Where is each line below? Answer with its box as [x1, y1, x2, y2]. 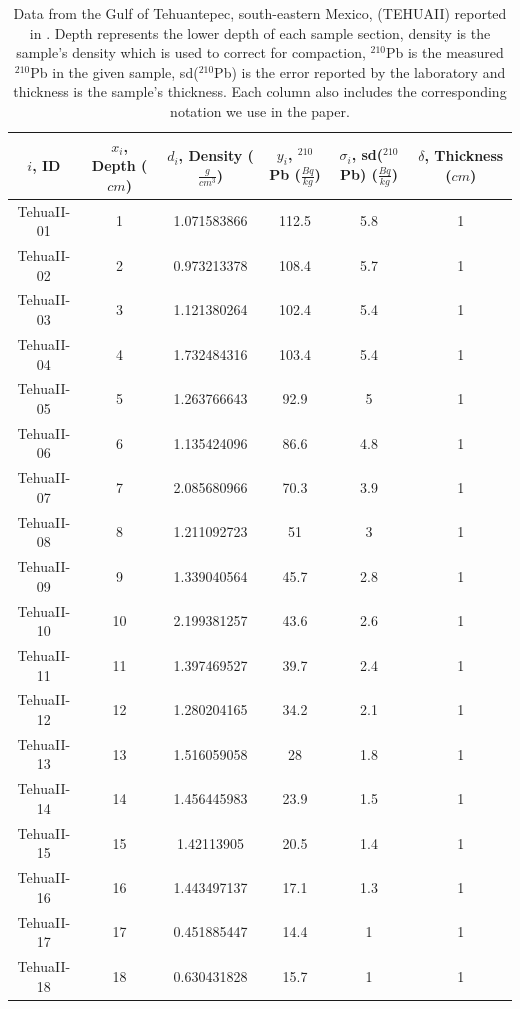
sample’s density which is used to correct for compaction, [16, 42, 366, 63]
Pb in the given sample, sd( [30, 61, 199, 82]
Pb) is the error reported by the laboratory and [214, 61, 506, 82]
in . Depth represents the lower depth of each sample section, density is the [29, 22, 491, 43]
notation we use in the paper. [170, 100, 350, 121]
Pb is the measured [386, 42, 504, 63]
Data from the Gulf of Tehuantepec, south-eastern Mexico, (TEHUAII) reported [13, 3, 507, 23]
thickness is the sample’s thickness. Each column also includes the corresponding [13, 81, 507, 102]
